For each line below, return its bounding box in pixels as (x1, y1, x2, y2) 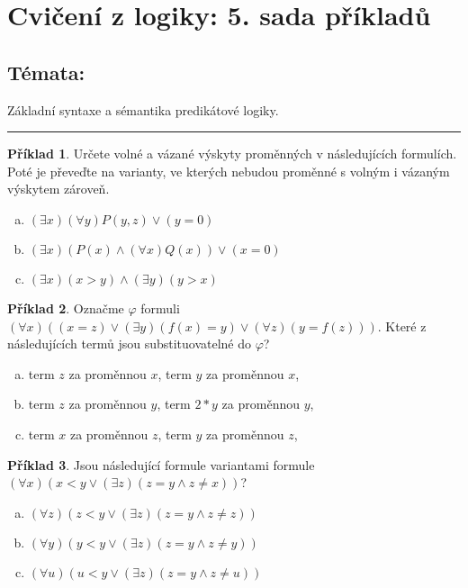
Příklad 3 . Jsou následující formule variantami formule (7, 455, 315, 474)
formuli (140, 298, 180, 317)
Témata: (7, 58, 85, 86)
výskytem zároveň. (7, 179, 110, 198)
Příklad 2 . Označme (7, 298, 124, 317)
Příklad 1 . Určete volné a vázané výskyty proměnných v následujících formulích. (7, 144, 457, 163)
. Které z (377, 316, 427, 335)
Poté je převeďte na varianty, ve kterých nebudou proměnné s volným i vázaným (7, 161, 450, 180)
